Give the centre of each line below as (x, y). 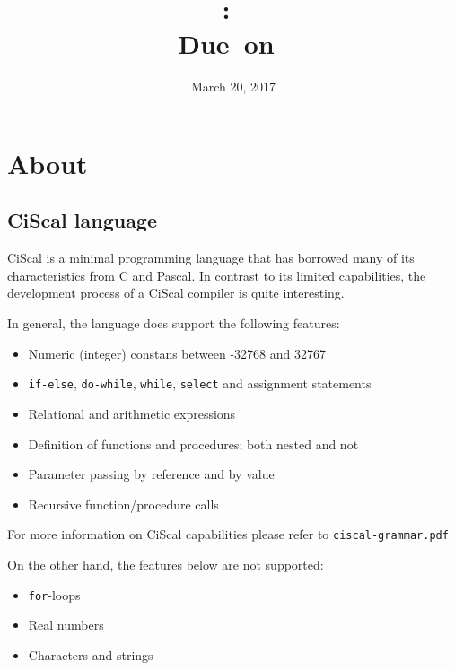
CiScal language (83, 220)
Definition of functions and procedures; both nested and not (193, 444)
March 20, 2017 (233, 87)
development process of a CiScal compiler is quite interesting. (176, 293)
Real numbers (66, 625)
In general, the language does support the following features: (174, 323)
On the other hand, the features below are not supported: (166, 564)
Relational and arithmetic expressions (132, 413)
